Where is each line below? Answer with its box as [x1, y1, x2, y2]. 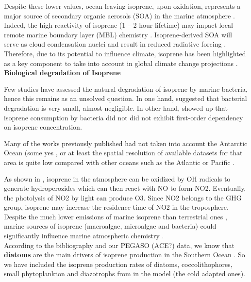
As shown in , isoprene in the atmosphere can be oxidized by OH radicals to [4, 173, 231, 183]
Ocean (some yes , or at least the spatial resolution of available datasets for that [4, 148, 243, 158]
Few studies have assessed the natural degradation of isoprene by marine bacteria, [4, 83, 248, 94]
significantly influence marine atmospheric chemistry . [4, 231, 164, 241]
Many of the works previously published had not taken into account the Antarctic [4, 138, 248, 148]
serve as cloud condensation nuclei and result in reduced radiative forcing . [4, 39, 226, 49]
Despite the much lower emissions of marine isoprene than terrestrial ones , [4, 211, 227, 221]
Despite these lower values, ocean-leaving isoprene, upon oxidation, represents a [4, 1, 241, 11]
